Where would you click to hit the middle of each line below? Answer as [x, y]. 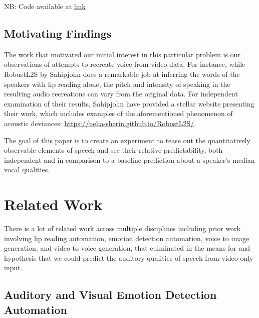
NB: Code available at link [45, 6]
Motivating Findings [58, 33]
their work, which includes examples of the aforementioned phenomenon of [118, 113]
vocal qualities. [27, 170]
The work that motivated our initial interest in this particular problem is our [122, 54]
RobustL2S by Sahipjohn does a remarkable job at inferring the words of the [122, 74]
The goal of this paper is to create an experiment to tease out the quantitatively [127, 140]
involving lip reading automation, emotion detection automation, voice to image [127, 238]
